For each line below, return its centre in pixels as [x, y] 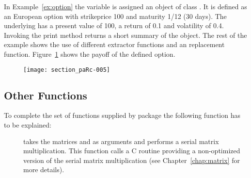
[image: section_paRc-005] [67, 70]
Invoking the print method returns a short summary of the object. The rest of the [125, 35]
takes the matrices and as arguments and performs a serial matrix [121, 141]
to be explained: [28, 125]
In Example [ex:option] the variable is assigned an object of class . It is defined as [125, 6]
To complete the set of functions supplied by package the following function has [122, 115]
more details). [44, 170]
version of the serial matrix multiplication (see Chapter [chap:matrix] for [132, 160]
